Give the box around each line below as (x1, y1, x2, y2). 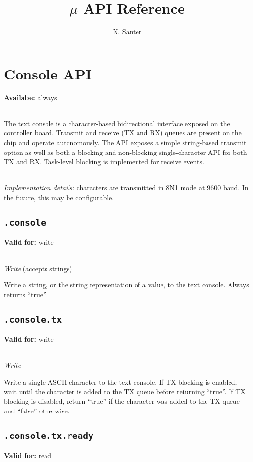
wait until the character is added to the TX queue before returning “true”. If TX (4, 386, 246, 396)
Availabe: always (4, 92, 57, 102)
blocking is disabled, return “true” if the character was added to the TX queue (4, 396, 240, 406)
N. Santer (113, 26, 142, 37)
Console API (4, 63, 92, 83)
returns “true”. (4, 289, 47, 299)
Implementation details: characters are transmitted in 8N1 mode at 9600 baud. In (4, 182, 249, 193)
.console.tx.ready (4, 430, 93, 441)
